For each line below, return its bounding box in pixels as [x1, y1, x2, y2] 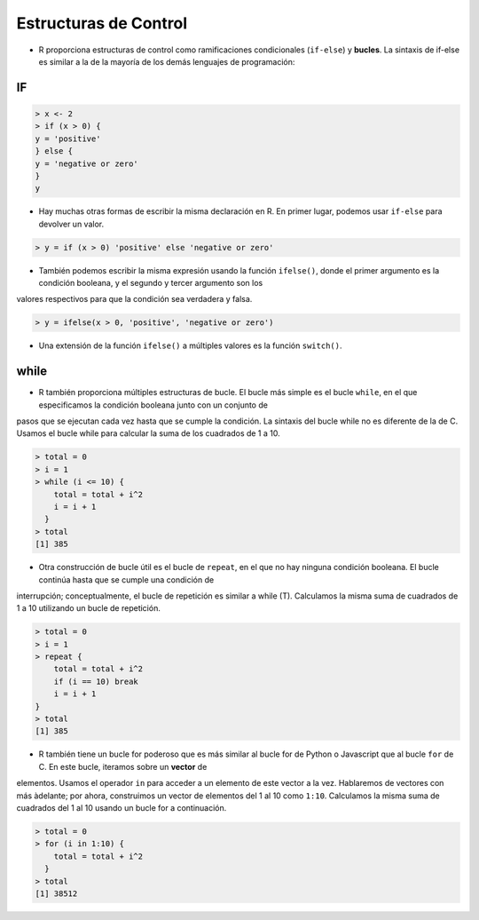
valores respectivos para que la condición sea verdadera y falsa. [16, 294, 253, 305]
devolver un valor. [38, 218, 105, 229]
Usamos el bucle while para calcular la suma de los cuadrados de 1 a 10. [16, 428, 281, 439]
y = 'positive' [35, 133, 101, 144]
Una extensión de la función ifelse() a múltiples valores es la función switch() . [38, 340, 342, 351]
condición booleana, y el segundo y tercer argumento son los [38, 278, 263, 289]
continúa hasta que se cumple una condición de [38, 574, 215, 585]
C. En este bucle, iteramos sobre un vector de [38, 761, 208, 772]
